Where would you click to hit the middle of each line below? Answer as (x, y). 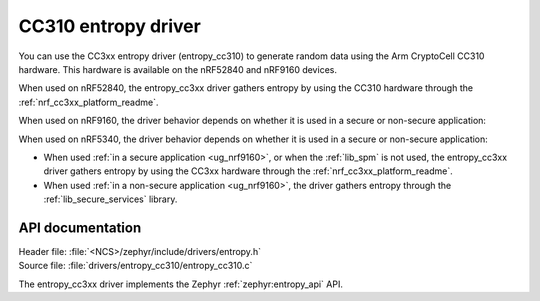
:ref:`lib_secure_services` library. (110, 199)
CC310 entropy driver (110, 26)
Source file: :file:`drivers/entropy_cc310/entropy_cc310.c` (135, 266)
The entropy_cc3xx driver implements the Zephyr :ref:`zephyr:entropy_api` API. (181, 284)
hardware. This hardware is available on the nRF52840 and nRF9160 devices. (177, 69)
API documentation (80, 227)
